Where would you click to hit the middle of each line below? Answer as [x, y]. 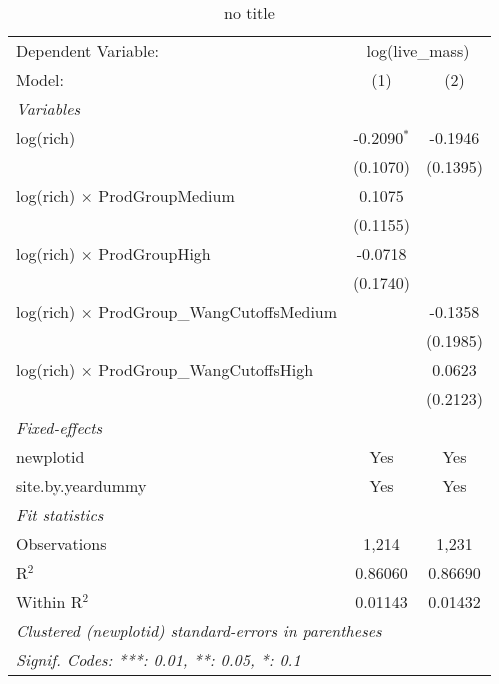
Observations [61, 543]
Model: [40, 79]
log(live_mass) [418, 50]
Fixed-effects [59, 427]
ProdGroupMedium [166, 195]
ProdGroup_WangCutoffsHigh [206, 369]
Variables [48, 108]
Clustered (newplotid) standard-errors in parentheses [199, 630]
